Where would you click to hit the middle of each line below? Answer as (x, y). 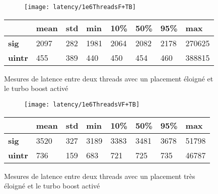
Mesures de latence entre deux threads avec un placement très (100, 176)
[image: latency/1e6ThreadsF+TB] (80, 7)
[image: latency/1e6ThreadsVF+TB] (82, 104)
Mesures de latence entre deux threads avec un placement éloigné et (109, 78)
